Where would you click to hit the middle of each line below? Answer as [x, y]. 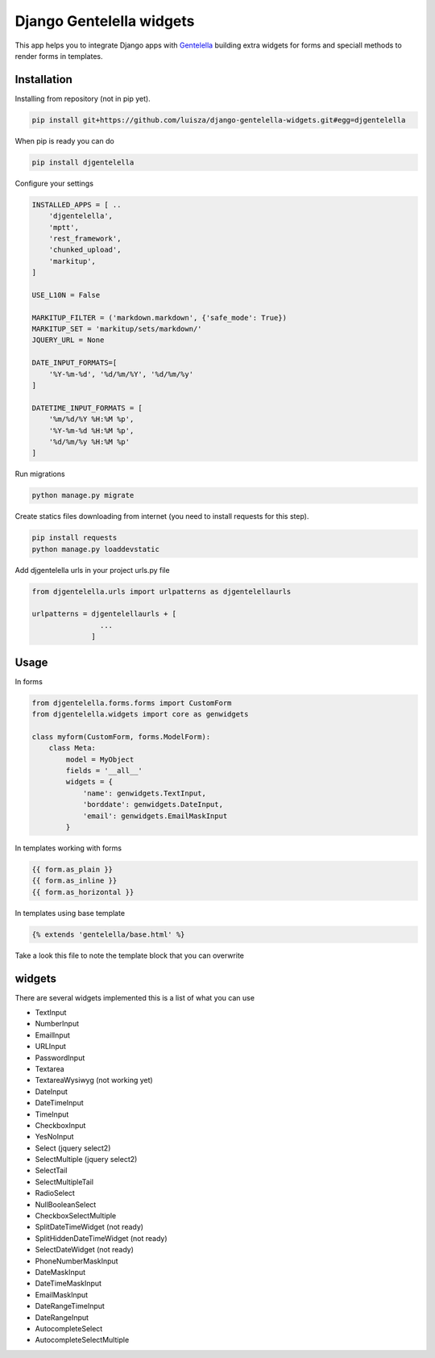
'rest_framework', [85, 238]
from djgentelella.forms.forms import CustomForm [132, 703]
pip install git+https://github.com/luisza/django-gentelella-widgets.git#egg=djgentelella [219, 120]
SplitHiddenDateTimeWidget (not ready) [101, 1238]
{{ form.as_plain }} [72, 869]
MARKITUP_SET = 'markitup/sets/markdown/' [117, 329]
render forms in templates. [59, 56]
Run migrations [40, 474]
